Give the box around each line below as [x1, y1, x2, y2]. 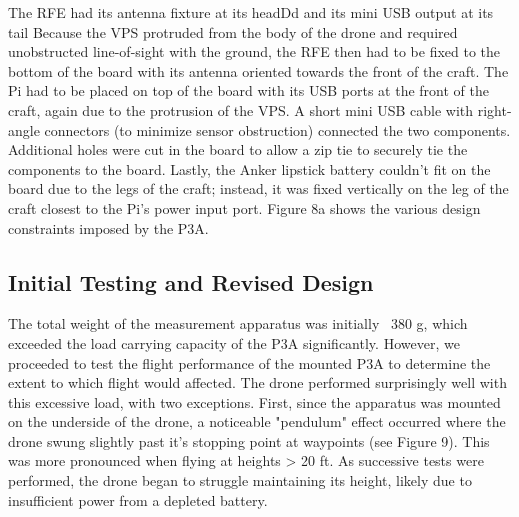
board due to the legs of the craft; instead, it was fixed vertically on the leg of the [8, 178, 509, 199]
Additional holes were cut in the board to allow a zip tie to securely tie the [8, 139, 468, 160]
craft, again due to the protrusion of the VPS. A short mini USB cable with [8, 99, 474, 120]
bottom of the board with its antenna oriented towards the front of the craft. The [8, 60, 509, 81]
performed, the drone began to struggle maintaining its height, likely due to [8, 470, 472, 491]
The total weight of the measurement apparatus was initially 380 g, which [8, 313, 468, 334]
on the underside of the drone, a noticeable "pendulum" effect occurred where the [8, 411, 506, 432]
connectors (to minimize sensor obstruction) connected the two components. [44, 119, 511, 140]
